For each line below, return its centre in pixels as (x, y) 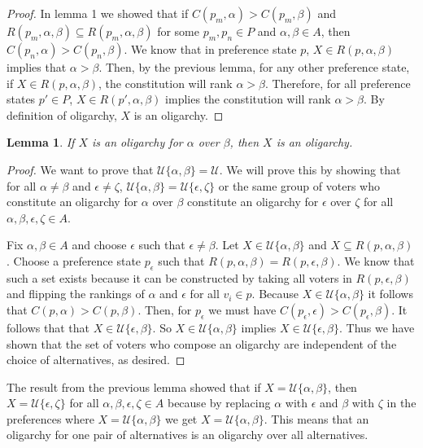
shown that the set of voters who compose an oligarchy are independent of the (202, 343)
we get (181, 418)
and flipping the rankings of (76, 294)
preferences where (50, 418)
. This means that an (316, 418)
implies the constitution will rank (248, 99)
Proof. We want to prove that (80, 169)
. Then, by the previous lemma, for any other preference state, (254, 67)
